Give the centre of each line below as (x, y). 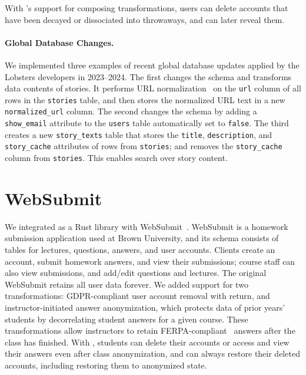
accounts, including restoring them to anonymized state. (106, 365)
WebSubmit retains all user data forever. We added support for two (127, 284)
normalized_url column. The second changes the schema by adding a (131, 111)
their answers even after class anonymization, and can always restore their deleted (152, 353)
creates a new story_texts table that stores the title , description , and (139, 134)
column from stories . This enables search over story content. (116, 158)
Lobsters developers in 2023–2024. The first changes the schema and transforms (148, 76)
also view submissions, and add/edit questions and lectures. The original (136, 273)
